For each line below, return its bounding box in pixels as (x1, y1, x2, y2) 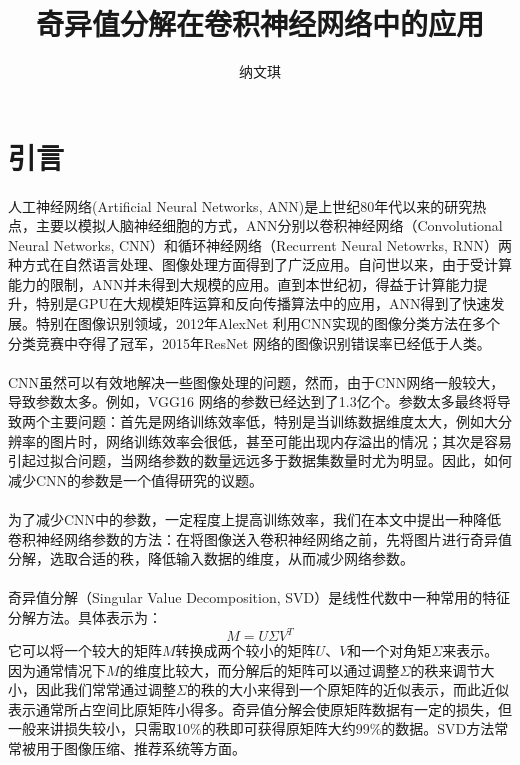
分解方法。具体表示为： (8, 606, 162, 627)
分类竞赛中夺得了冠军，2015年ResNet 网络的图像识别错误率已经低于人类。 (8, 332, 491, 353)
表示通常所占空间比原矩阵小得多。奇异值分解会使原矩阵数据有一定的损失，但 (8, 698, 512, 719)
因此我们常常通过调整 (35, 679, 176, 700)
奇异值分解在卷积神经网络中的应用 (35, 3, 484, 44)
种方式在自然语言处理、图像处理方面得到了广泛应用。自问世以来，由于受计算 (8, 254, 512, 275)
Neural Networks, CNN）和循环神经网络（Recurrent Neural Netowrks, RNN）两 (8, 234, 512, 255)
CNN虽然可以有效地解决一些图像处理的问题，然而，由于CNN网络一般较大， (8, 371, 505, 392)
